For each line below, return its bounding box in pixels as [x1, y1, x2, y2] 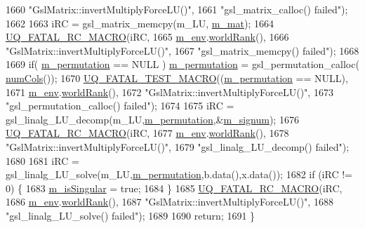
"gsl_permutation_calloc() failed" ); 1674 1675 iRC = [6, 98, 234, 113]
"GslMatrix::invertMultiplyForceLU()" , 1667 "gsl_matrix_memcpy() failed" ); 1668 [6, 43, 359, 58]
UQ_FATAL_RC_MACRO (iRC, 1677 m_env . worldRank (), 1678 [6, 126, 289, 140]
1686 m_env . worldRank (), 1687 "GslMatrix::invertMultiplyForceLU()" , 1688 [6, 194, 333, 209]
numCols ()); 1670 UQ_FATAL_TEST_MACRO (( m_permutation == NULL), [6, 70, 348, 85]
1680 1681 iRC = [6, 153, 79, 168]
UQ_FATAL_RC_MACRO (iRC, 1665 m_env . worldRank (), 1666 [6, 29, 289, 44]
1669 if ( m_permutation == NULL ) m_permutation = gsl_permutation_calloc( [6, 57, 359, 72]
